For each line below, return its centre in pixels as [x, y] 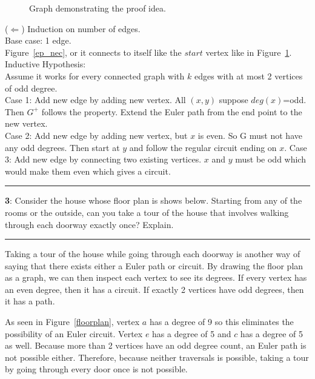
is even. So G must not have [250, 135]
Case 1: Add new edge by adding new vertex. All [95, 100]
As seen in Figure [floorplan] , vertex [72, 322]
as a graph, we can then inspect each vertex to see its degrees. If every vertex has [156, 277]
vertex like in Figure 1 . [249, 52]
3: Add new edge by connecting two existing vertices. [103, 159]
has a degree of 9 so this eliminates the [221, 322]
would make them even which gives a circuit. [88, 171]
